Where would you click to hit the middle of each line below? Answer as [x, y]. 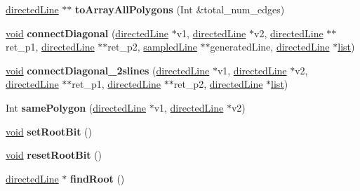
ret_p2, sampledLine [152, 47]
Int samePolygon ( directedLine [76, 107]
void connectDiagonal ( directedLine [87, 33]
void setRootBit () [49, 131]
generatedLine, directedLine [270, 47]
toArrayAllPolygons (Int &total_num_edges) [180, 9]
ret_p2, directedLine [218, 84]
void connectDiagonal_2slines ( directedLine [108, 70]
